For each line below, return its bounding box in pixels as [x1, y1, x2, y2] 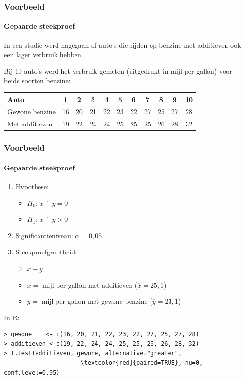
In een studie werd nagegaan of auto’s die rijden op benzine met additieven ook [4, 40, 241, 50]
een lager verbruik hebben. [4, 49, 83, 60]
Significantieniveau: [15, 230, 73, 240]
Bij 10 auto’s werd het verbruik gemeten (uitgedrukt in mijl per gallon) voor [4, 65, 232, 76]
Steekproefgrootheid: [15, 247, 77, 257]
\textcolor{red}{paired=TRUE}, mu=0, [80, 359, 203, 367]
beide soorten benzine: [4, 75, 71, 85]
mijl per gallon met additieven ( [42, 279, 138, 290]
